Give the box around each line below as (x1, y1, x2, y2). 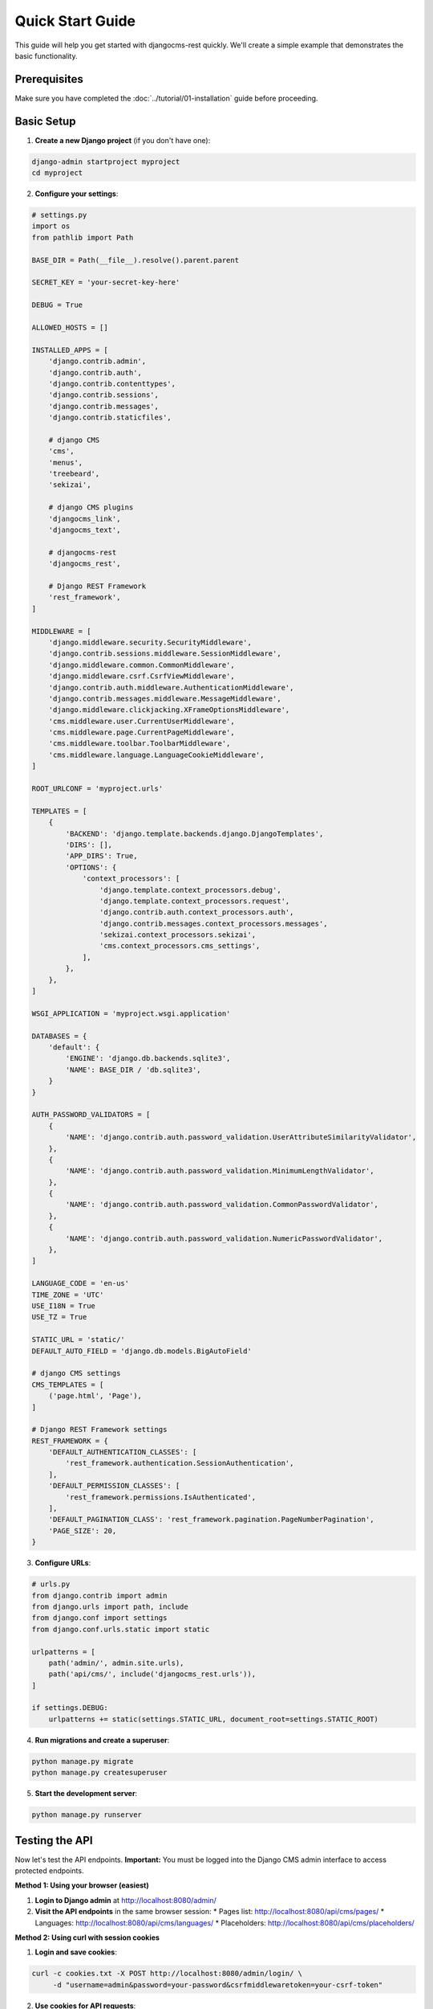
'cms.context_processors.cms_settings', (99, 941, 261, 951)
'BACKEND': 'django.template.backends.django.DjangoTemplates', (65, 829, 324, 838)
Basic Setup (14, 114, 76, 128)
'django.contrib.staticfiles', (48, 413, 172, 422)
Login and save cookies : (34, 1947, 118, 1957)
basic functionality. (14, 51, 78, 60)
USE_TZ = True (31, 1312, 87, 1322)
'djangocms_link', (48, 514, 121, 523)
